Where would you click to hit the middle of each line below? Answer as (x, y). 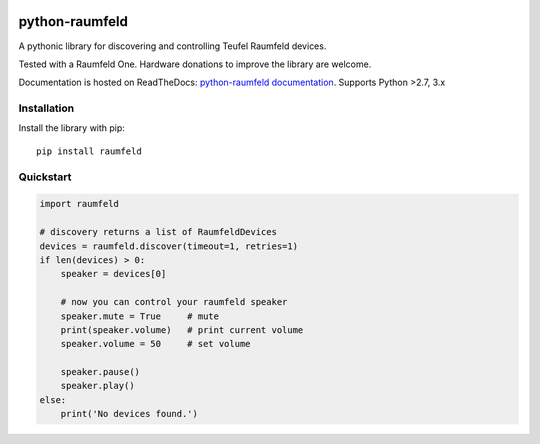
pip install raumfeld (89, 151)
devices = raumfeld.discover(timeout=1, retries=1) (169, 246)
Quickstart (45, 177)
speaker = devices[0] (113, 274)
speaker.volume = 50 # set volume (155, 344)
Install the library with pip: (71, 128)
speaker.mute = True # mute (140, 316)
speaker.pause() (100, 372)
